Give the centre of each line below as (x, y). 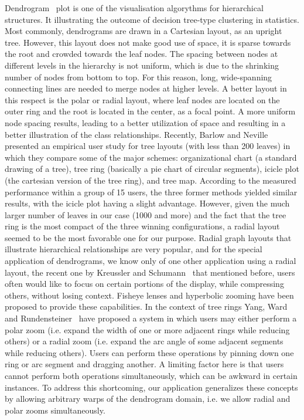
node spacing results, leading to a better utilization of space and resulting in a (145, 122)
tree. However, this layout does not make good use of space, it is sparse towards (148, 42)
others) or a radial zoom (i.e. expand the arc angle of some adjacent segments (144, 341)
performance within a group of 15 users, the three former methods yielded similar (151, 192)
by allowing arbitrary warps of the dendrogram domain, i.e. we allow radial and (148, 399)
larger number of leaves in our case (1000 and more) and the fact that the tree (146, 214)
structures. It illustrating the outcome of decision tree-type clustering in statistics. (152, 19)
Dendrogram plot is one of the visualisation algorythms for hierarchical (134, 8)
